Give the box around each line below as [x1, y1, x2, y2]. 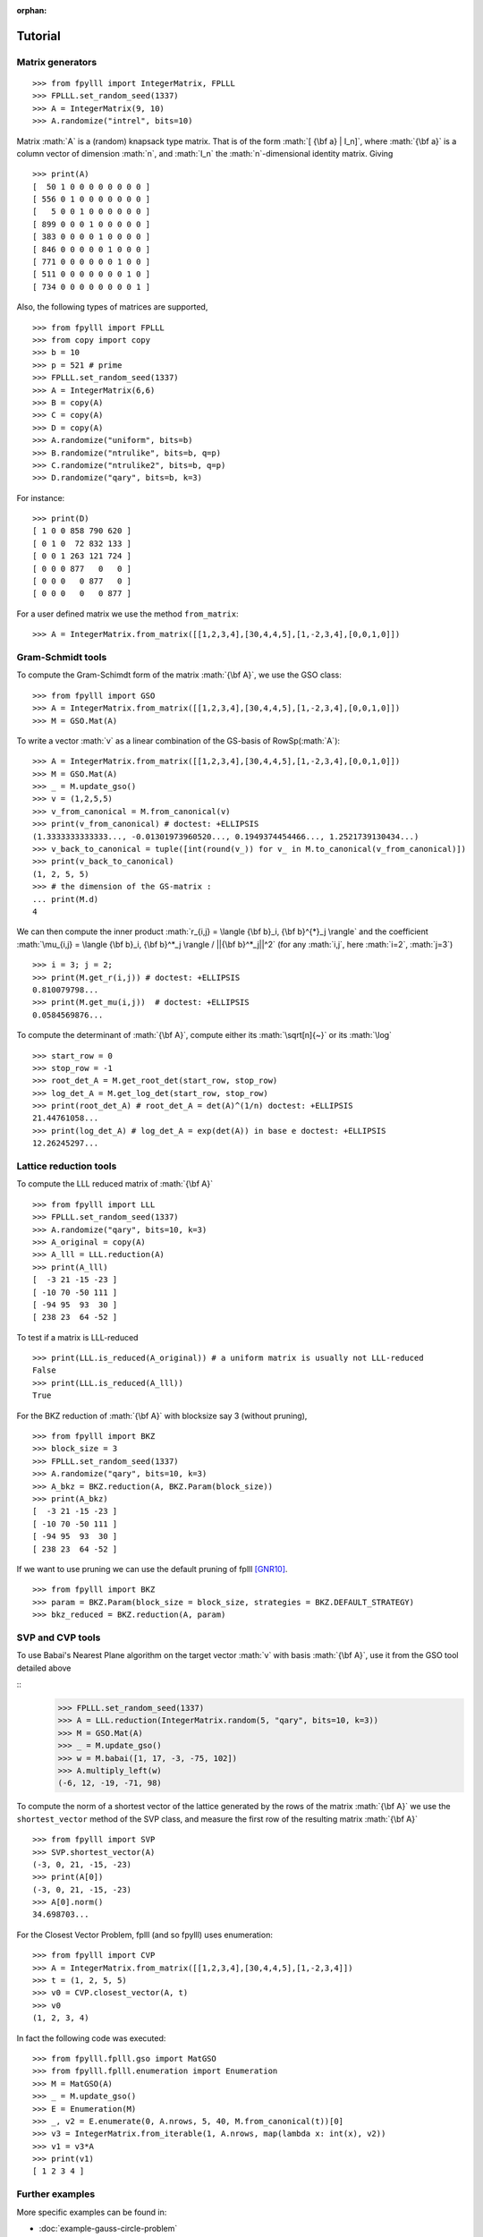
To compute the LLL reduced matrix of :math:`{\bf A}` [16, 1178, 214, 1189]
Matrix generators [16, 55, 97, 68]
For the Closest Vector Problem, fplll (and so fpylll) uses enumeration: [16, 1929, 273, 1940]
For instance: [16, 492, 65, 503]
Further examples [16, 2188, 96, 2200]
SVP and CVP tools [16, 1631, 101, 1644]
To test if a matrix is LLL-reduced [16, 1331, 139, 1342]
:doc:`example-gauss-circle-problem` [38, 2224, 178, 2234]
